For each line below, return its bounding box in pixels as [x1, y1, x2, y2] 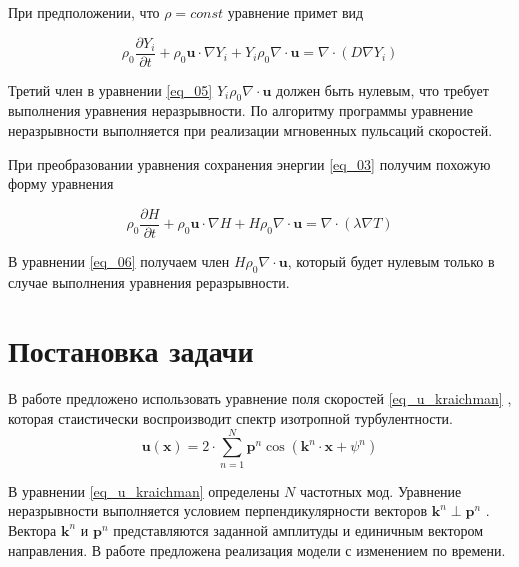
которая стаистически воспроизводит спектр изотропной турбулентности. [8, 408, 454, 428]
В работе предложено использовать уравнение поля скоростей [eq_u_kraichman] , [8, 388, 512, 409]
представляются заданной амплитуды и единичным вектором [113, 519, 483, 540]
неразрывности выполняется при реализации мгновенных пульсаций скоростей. [8, 120, 493, 141]
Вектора [8, 519, 57, 540]
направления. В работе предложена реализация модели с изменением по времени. [8, 539, 506, 560]
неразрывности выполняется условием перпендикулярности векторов [8, 500, 428, 521]
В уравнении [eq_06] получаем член [8, 250, 230, 271]
